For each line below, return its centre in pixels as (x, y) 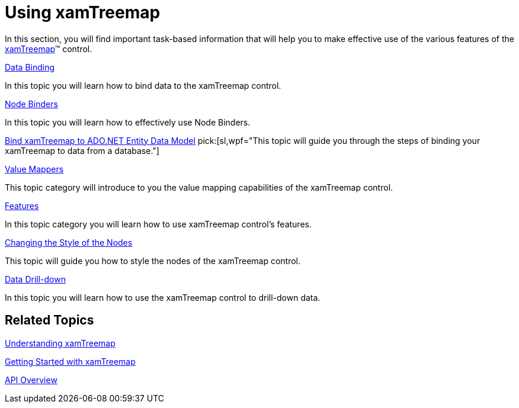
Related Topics (49, 320)
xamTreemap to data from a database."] (82, 150)
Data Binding (30, 67)
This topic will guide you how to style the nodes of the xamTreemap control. (153, 261)
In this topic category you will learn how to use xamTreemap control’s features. (158, 224)
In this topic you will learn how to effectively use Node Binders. (128, 122)
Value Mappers (34, 169)
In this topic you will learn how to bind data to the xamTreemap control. (143, 85)
